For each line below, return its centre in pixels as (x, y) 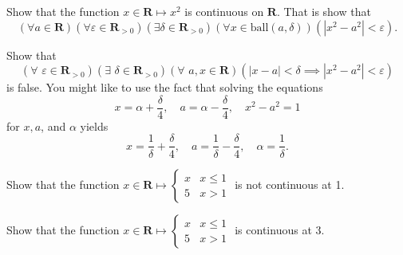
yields (94, 126)
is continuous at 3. (280, 229)
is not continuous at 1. (290, 184)
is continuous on (224, 11)
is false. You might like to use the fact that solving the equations (165, 87)
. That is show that (324, 11)
